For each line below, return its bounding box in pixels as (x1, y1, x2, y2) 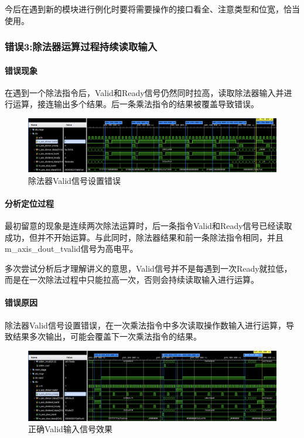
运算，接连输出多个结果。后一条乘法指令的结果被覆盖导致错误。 (12, 98, 259, 110)
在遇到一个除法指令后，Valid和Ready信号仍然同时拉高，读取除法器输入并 (5, 86, 284, 98)
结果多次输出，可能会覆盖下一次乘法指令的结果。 (12, 330, 201, 343)
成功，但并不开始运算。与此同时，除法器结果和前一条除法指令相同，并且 (5, 231, 283, 243)
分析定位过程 (5, 197, 54, 209)
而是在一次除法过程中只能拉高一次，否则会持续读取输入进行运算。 (5, 273, 259, 286)
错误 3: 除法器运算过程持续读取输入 (5, 39, 158, 54)
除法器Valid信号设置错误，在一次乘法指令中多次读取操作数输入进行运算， (5, 319, 286, 331)
